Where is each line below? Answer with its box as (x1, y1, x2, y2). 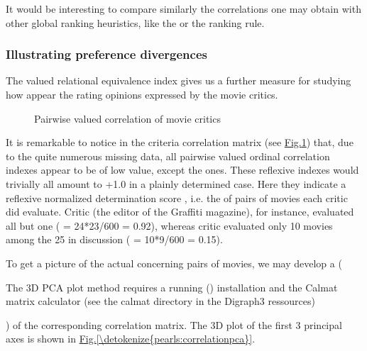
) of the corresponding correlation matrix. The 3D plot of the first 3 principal (6, 317, 342, 332)
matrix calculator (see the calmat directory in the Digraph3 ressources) (6, 294, 315, 308)
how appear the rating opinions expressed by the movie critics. (6, 87, 278, 101)
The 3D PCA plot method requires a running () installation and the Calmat (6, 279, 338, 294)
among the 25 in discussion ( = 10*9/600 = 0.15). (6, 232, 223, 247)
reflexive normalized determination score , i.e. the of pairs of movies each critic (6, 190, 348, 205)
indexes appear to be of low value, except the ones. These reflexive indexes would (6, 162, 359, 177)
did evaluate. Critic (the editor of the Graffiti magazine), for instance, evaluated (6, 204, 354, 219)
